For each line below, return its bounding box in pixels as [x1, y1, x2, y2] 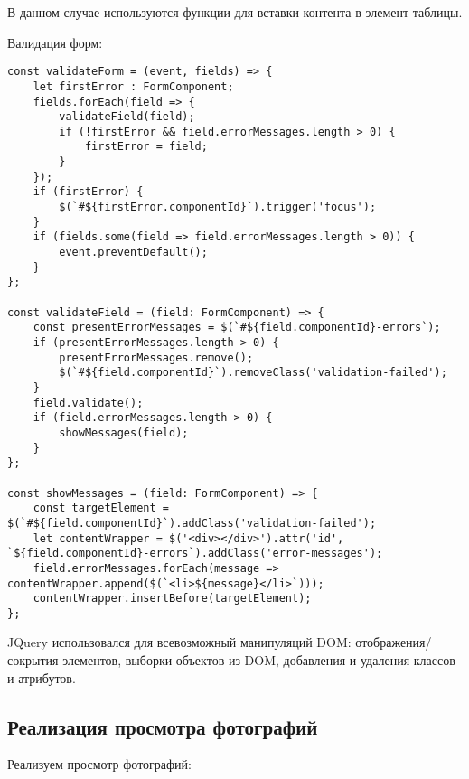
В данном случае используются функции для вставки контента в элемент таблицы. [7, 3, 463, 21]
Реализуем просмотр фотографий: [7, 755, 192, 774]
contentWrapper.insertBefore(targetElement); [33, 592, 312, 605]
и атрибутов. [7, 668, 76, 687]
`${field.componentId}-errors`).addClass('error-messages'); [7, 547, 383, 560]
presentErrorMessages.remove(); [59, 351, 254, 364]
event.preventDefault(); [59, 246, 208, 259]
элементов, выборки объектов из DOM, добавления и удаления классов [62, 651, 455, 670]
